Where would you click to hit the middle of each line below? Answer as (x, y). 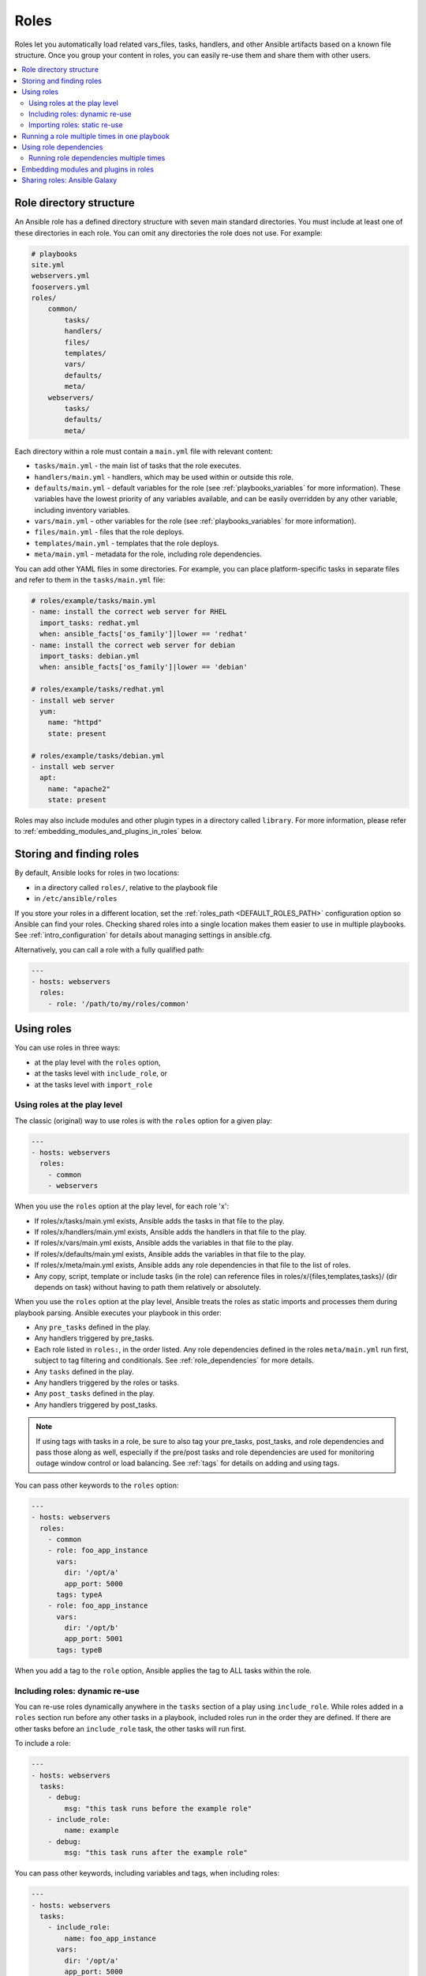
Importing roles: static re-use (76, 125)
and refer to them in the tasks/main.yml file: (90, 580)
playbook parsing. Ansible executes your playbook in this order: (118, 1313)
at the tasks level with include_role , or (101, 1073)
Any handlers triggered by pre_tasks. (94, 1338)
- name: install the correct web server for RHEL (129, 612)
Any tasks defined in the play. (84, 1371)
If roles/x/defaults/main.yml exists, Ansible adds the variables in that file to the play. (170, 1254)
